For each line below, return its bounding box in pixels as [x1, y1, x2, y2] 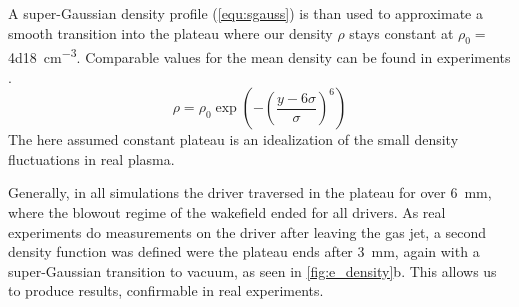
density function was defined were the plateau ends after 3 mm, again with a [8, 241, 480, 262]
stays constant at [349, 22, 454, 43]
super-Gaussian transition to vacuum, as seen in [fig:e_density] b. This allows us [8, 260, 497, 281]
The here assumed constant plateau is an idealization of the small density [8, 129, 459, 150]
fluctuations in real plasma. [8, 148, 175, 169]
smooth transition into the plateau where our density [8, 22, 333, 43]
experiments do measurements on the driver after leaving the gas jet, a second [8, 221, 487, 242]
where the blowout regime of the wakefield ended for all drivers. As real [8, 202, 446, 223]
